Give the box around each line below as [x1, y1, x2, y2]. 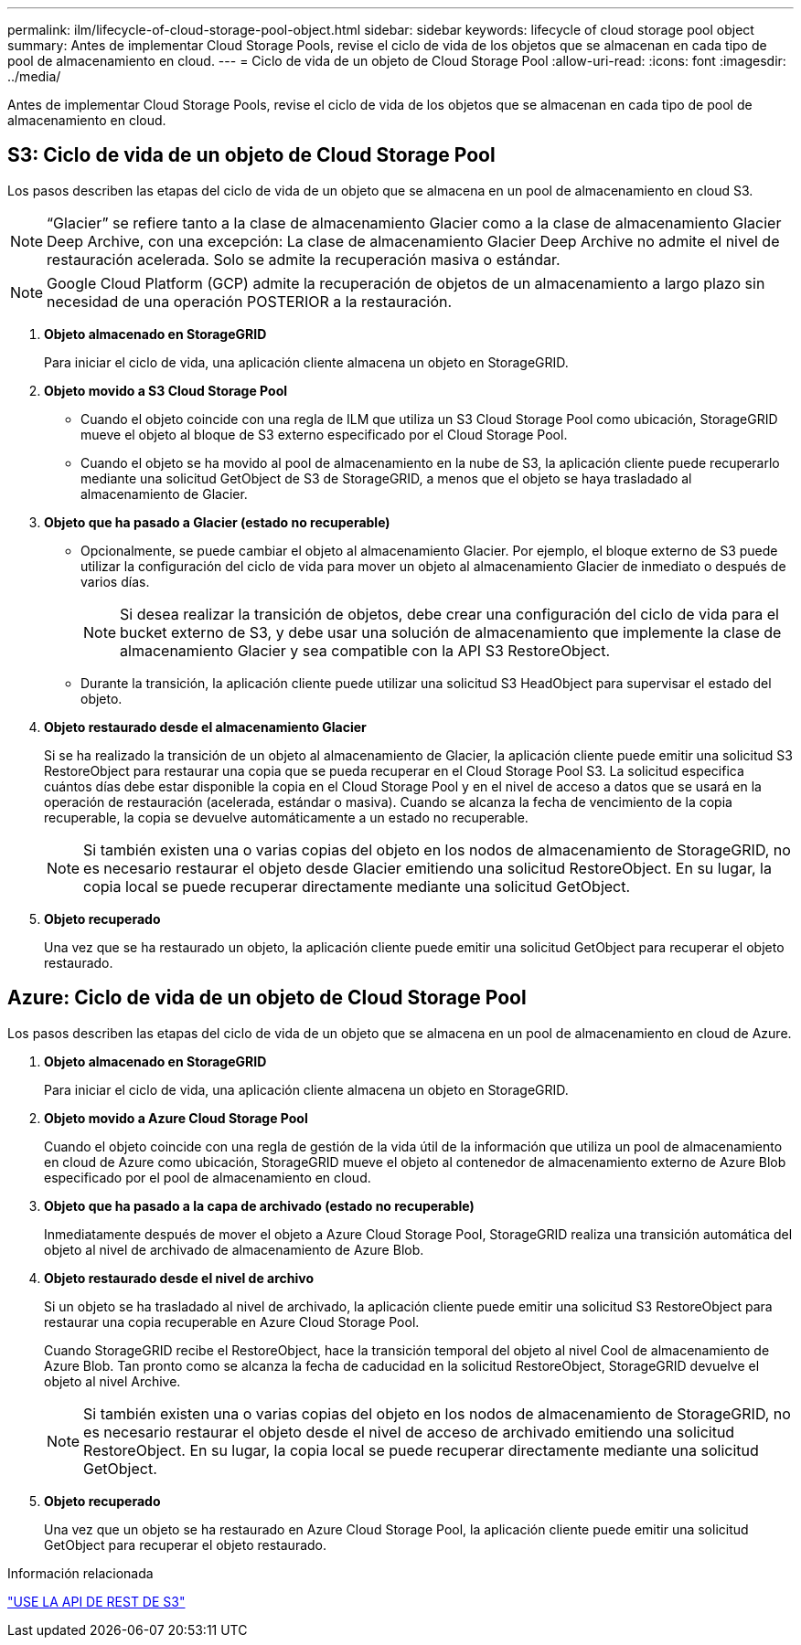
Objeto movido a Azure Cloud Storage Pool [44, 1109, 308, 1126]
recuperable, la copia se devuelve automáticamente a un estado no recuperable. [44, 809, 529, 825]
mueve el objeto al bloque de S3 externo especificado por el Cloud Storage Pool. [80, 426, 568, 442]
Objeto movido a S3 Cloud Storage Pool [44, 382, 288, 398]
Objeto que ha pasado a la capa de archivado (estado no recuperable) [44, 1197, 475, 1214]
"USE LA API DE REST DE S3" [7, 1593, 186, 1609]
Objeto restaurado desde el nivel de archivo [44, 1269, 315, 1286]
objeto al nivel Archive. [44, 1373, 181, 1389]
